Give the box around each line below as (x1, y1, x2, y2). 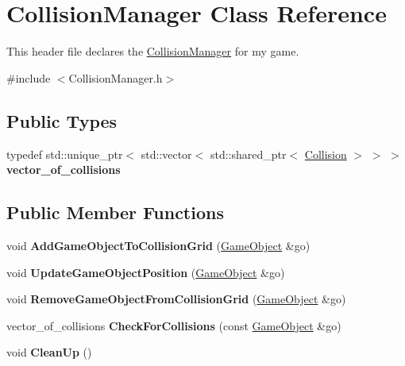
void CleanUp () (6, 344, 92, 360)
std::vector (141, 145, 192, 162)
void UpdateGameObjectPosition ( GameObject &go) (6, 264, 285, 280)
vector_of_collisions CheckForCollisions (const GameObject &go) (6, 317, 341, 333)
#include (6, 69, 51, 86)
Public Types (6, 108, 118, 133)
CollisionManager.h (68, 69, 163, 86)
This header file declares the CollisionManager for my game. (6, 43, 299, 60)
